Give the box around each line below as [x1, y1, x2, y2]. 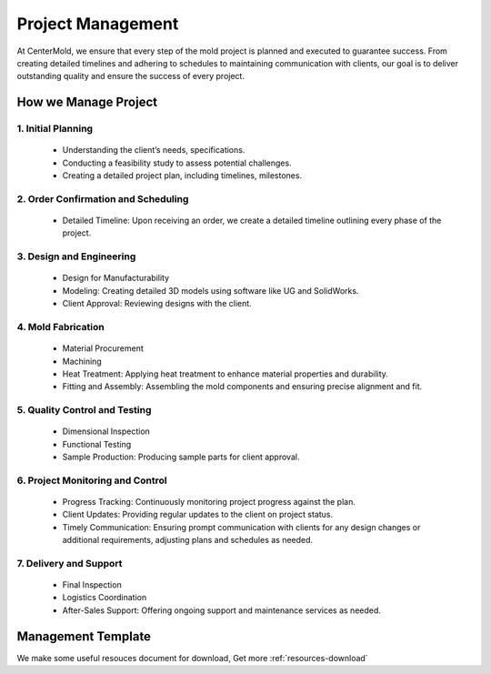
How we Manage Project [16, 95, 158, 110]
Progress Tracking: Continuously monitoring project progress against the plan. [62, 496, 356, 507]
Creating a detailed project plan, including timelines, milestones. [62, 170, 303, 181]
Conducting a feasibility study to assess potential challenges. [62, 157, 292, 168]
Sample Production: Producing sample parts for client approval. [62, 451, 300, 463]
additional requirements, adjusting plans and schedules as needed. [62, 535, 314, 546]
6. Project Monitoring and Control [16, 474, 167, 487]
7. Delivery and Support [16, 557, 123, 569]
